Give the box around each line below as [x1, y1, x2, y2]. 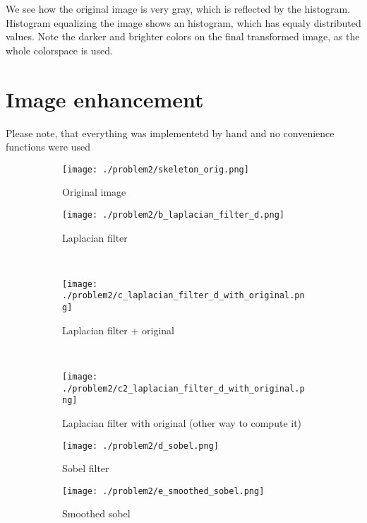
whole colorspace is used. [6, 42, 113, 57]
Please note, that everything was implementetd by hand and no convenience [6, 125, 335, 140]
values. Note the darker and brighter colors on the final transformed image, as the [6, 29, 360, 44]
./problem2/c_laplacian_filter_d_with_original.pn [62, 290, 305, 301]
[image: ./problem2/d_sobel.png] [62, 440, 219, 451]
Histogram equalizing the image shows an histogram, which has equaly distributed [6, 15, 361, 30]
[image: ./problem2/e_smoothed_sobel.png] [62, 486, 265, 496]
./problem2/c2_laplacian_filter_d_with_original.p [62, 383, 305, 394]
